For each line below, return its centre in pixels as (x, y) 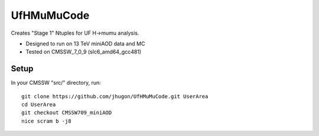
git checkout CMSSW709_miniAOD (67, 113)
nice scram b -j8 (46, 121)
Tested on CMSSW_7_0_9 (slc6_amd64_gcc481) (84, 52)
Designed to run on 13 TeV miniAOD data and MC (85, 44)
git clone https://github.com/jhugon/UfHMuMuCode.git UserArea (115, 96)
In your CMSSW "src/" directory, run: (56, 83)
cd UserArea (39, 105)
